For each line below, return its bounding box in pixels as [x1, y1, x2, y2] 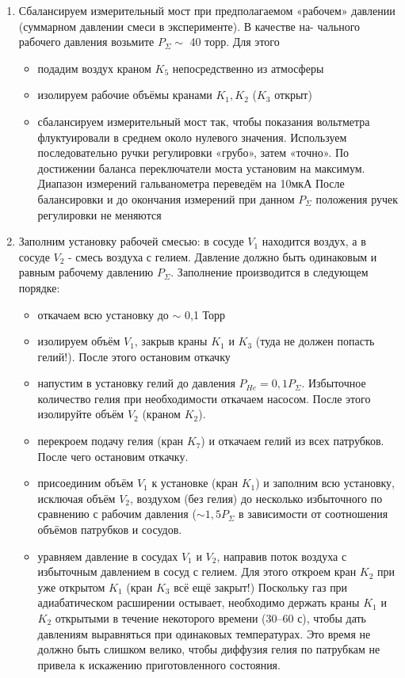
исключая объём [37, 489, 116, 506]
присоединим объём [37, 474, 134, 491]
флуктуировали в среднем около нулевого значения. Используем [37, 128, 347, 145]
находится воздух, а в [262, 233, 366, 249]
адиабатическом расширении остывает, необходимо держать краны [37, 594, 360, 611]
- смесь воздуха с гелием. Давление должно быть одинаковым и [68, 248, 377, 265]
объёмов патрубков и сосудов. [37, 521, 182, 538]
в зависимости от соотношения [239, 505, 388, 522]
